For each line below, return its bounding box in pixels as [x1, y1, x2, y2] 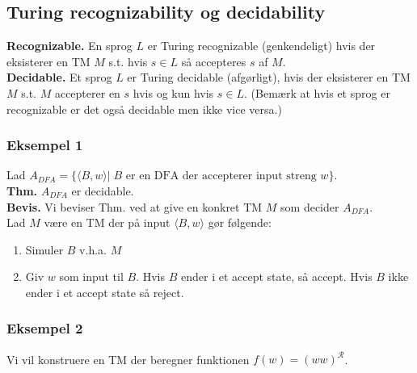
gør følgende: [208, 214, 272, 231]
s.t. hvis [108, 52, 148, 69]
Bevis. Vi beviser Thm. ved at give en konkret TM [6, 198, 263, 215]
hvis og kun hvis [133, 84, 214, 101]
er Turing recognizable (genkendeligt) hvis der [147, 37, 376, 54]
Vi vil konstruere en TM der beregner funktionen [6, 350, 250, 367]
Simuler [25, 241, 64, 258]
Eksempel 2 [6, 318, 83, 338]
